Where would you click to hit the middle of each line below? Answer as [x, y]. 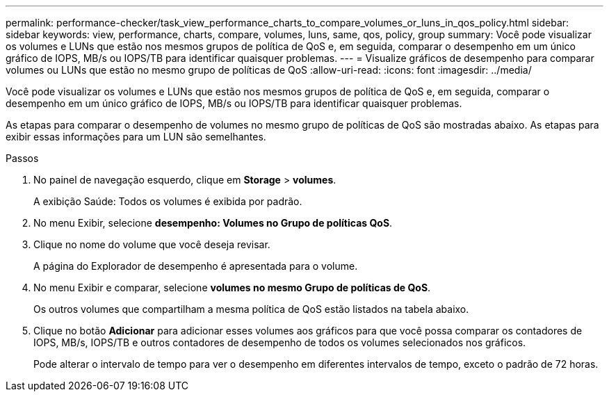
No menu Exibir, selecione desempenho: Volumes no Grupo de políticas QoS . [213, 223]
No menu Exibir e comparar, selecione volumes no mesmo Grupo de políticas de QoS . [232, 287]
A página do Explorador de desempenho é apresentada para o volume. [196, 266]
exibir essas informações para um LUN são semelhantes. [136, 137]
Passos [22, 158]
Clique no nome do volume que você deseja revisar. [152, 244]
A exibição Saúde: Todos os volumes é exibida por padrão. [168, 201]
